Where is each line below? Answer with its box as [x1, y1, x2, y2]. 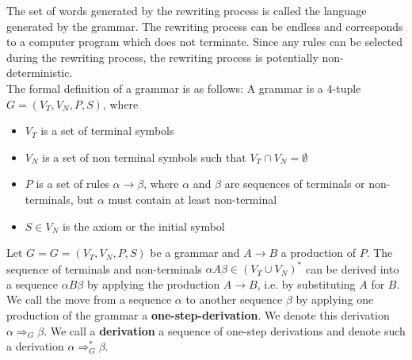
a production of [280, 244, 356, 261]
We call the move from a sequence [6, 291, 172, 308]
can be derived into [305, 260, 399, 277]
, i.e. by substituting [257, 275, 356, 292]
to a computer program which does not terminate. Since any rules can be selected [6, 33, 403, 50]
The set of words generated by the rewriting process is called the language [6, 2, 367, 18]
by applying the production [86, 275, 220, 292]
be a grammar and [150, 244, 240, 261]
